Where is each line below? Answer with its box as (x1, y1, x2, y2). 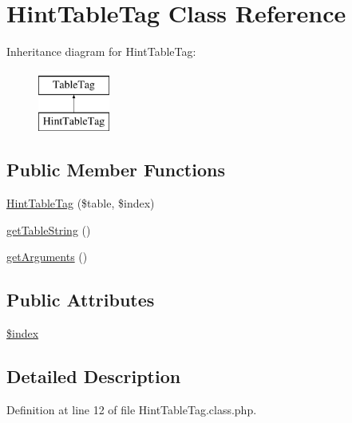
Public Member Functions (6, 157, 225, 182)
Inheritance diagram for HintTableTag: (6, 43, 196, 60)
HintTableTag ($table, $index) (6, 195, 155, 211)
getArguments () (6, 248, 88, 265)
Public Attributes (6, 287, 155, 312)
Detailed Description (6, 364, 181, 389)
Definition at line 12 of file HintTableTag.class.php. (6, 401, 257, 417)
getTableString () (6, 221, 91, 238)
